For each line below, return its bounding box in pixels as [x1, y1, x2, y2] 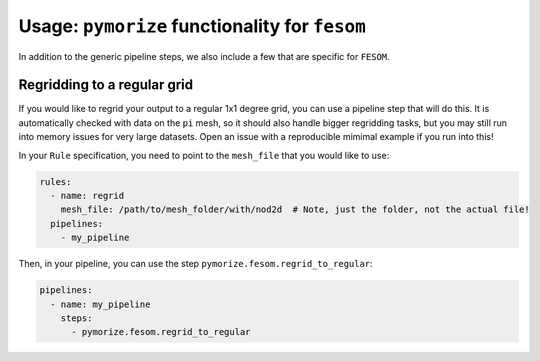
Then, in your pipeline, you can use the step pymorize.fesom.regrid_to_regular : [18, 258, 374, 270]
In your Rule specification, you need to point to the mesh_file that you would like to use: [18, 149, 390, 161]
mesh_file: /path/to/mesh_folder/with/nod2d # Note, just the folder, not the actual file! [60, 204, 530, 215]
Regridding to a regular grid [18, 76, 194, 94]
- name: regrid [50, 190, 125, 201]
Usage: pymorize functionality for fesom [18, 15, 367, 37]
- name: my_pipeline [50, 298, 151, 310]
